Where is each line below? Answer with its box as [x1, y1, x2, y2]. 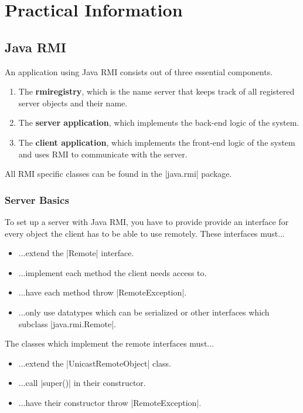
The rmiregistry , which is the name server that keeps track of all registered [18, 85, 295, 98]
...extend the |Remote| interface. [18, 247, 134, 259]
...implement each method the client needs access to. [18, 266, 207, 278]
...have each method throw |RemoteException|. [18, 286, 187, 298]
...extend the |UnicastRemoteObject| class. [18, 357, 171, 369]
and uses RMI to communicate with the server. [18, 147, 188, 160]
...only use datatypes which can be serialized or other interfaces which [18, 305, 270, 318]
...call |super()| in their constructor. [18, 377, 146, 389]
